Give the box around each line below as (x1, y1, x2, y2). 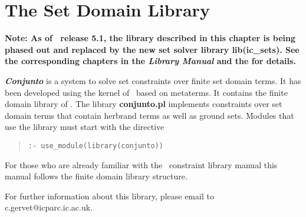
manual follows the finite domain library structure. (5, 170, 187, 182)
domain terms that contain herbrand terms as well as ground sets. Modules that (5, 109, 294, 121)
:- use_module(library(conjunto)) (28, 141, 163, 150)
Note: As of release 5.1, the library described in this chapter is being (5, 32, 295, 44)
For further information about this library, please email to (5, 189, 214, 202)
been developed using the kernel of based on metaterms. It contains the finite (5, 86, 288, 98)
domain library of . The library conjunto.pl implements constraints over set (5, 98, 282, 110)
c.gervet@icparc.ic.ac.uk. (5, 201, 93, 213)
